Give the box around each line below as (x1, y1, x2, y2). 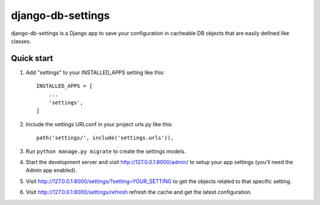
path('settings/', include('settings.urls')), (36, 134, 174, 142)
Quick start (11, 53, 53, 63)
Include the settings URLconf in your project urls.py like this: (25, 120, 173, 127)
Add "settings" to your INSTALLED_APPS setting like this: (25, 69, 165, 76)
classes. (11, 37, 31, 44)
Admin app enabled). (25, 166, 77, 174)
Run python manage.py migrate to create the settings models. (25, 148, 186, 155)
